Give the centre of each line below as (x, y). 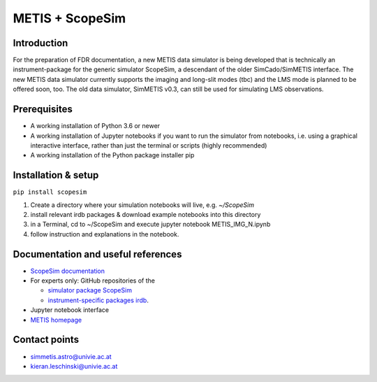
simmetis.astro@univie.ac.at (71, 356)
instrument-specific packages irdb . (98, 300)
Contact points (46, 340)
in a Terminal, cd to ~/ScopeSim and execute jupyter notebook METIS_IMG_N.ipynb (150, 225)
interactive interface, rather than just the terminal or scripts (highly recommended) (149, 145)
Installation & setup (56, 175)
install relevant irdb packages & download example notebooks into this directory (146, 214)
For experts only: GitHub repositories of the (93, 281)
